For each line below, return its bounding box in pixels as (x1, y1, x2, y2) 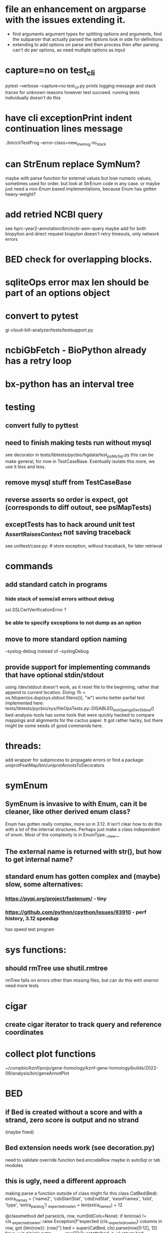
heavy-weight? (5, 191, 36, 197)
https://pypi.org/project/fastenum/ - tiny (5, 895, 107, 902)
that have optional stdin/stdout (5, 670, 104, 679)
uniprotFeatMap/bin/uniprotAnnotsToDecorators (5, 762, 104, 768)
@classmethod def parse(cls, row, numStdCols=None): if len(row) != (5, 1213, 147, 1219)
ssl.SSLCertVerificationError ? (5, 607, 67, 613)
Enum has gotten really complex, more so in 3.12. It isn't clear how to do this (5, 821, 162, 827)
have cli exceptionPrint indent (5, 112, 132, 124)
